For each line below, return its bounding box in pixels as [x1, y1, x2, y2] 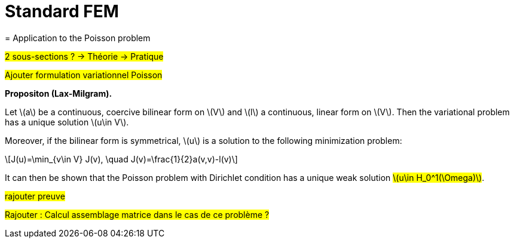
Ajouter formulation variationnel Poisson [5, 69, 163, 80]
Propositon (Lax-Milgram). [5, 88, 112, 99]
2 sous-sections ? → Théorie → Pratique [5, 51, 164, 61]
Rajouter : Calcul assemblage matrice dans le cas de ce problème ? [5, 209, 270, 220]
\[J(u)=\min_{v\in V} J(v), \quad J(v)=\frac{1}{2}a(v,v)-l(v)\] [5, 153, 238, 164]
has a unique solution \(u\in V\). [5, 116, 129, 127]
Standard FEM [5, 1, 119, 21]
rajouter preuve [5, 190, 65, 201]
